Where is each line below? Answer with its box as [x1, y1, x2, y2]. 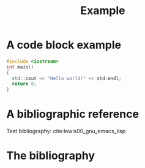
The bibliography [6, 149, 95, 163]
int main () [6, 64, 34, 70]
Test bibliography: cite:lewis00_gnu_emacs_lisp [6, 128, 126, 135]
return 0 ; [12, 81, 37, 87]
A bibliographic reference [6, 108, 139, 121]
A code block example [6, 38, 121, 52]
